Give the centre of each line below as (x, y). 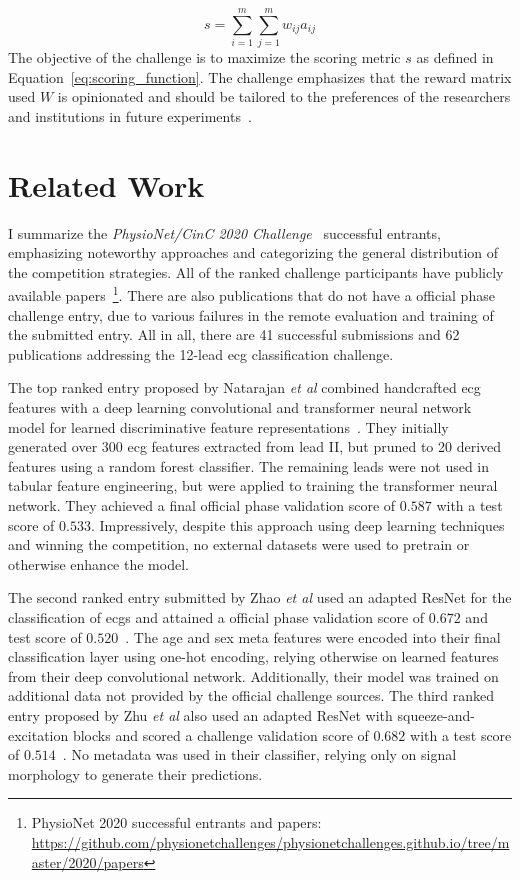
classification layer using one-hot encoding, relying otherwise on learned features (253, 656)
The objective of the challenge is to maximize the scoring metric (204, 57)
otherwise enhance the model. (98, 563)
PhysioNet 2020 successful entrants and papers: (176, 822)
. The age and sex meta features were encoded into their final (313, 636)
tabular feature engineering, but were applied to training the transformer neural (253, 485)
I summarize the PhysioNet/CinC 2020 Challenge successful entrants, (224, 232)
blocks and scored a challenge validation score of (220, 734)
